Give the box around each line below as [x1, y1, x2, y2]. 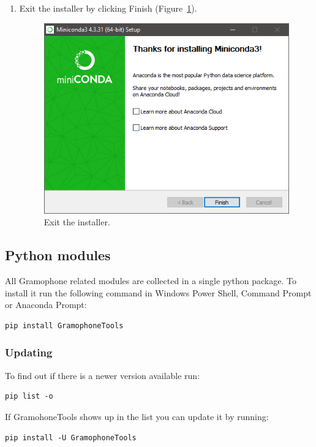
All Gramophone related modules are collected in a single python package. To [5, 274, 296, 287]
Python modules [5, 246, 111, 265]
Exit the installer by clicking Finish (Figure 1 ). [19, 2, 197, 14]
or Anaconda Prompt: [5, 298, 87, 311]
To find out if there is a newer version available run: [5, 369, 200, 381]
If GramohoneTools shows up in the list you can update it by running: [5, 410, 269, 423]
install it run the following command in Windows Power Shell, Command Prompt [5, 286, 312, 299]
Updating [5, 345, 53, 360]
